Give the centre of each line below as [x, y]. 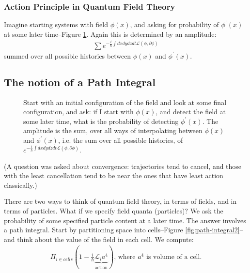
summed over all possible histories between [68, 55]
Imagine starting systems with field [56, 24]
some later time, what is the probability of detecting [101, 121]
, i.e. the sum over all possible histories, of [120, 140]
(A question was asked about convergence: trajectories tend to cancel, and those [123, 166]
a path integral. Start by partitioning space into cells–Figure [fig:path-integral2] [122, 230]
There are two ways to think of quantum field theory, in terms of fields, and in [120, 201]
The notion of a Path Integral [80, 82]
